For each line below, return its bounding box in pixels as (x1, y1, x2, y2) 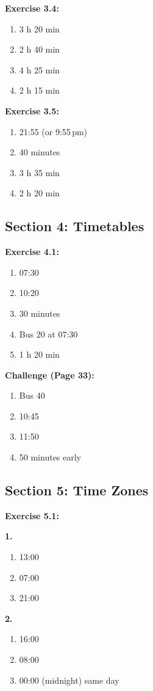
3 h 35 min (19, 166, 60, 179)
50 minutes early (19, 451, 82, 464)
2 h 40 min (19, 43, 60, 56)
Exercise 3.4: (5, 2, 59, 14)
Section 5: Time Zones (5, 481, 149, 500)
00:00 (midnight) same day (19, 673, 119, 686)
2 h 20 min (19, 187, 60, 199)
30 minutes (19, 306, 60, 319)
